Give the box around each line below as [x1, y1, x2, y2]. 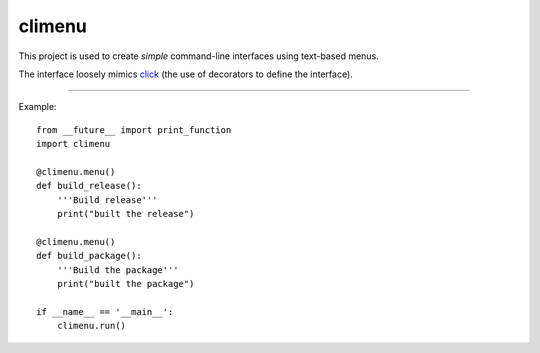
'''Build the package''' [56, 264, 179, 275]
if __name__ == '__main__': [36, 306, 174, 317]
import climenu [36, 138, 111, 150]
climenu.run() [56, 320, 127, 332]
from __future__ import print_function [36, 124, 232, 135]
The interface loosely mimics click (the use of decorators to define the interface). [18, 68, 354, 80]
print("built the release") [56, 208, 195, 220]
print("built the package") [56, 278, 195, 290]
